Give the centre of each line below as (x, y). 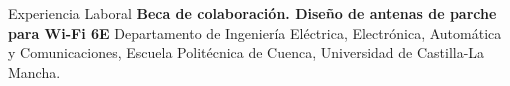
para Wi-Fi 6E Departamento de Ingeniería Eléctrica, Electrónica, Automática (255, 32)
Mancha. (34, 71)
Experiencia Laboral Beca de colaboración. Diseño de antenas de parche (252, 13)
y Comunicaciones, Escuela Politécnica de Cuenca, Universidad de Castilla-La (246, 52)
